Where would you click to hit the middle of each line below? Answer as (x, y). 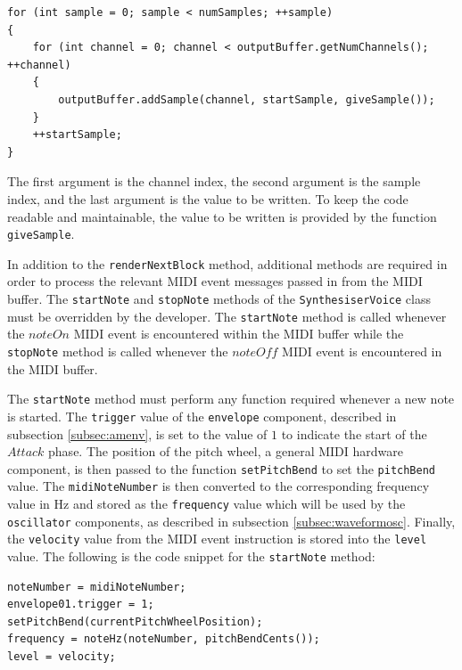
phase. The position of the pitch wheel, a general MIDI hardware (226, 451)
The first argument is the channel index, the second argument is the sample (214, 181)
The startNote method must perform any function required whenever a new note (231, 399)
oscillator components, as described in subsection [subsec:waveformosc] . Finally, (231, 521)
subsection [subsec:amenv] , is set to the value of (137, 433)
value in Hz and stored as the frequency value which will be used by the (206, 503)
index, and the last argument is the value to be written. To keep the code (208, 198)
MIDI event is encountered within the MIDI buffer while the (239, 334)
